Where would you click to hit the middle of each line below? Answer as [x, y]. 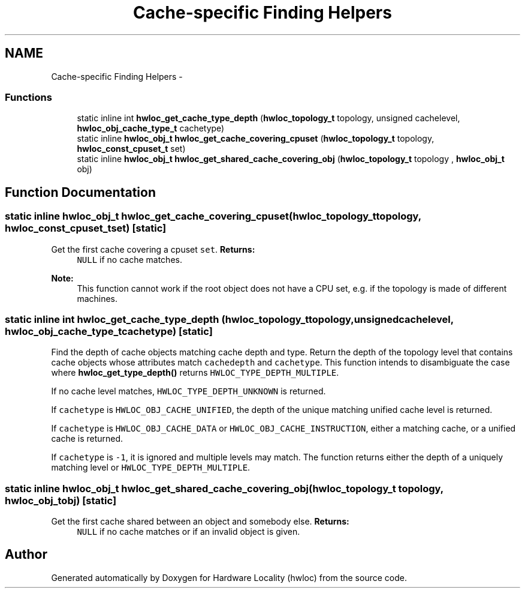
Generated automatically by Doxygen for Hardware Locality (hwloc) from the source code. [229, 577]
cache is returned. [87, 439]
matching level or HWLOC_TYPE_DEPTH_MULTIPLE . [151, 468]
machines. [97, 298]
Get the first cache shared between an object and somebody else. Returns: [200, 522]
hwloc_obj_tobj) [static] [61, 500]
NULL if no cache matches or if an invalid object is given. [188, 532]
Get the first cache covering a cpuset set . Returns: [153, 249]
